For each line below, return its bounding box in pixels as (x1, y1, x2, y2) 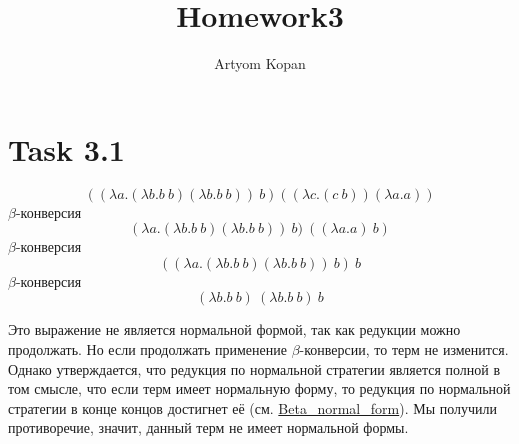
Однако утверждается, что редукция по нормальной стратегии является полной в (8, 358, 501, 379)
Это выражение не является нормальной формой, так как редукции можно (8, 319, 461, 340)
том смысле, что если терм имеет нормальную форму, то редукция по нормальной (8, 378, 511, 399)
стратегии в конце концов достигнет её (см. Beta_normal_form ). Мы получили (8, 397, 498, 418)
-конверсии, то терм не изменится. (299, 339, 509, 360)
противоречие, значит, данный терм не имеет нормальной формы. (8, 417, 409, 438)
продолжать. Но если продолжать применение (8, 339, 287, 360)
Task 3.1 (8, 128, 125, 169)
